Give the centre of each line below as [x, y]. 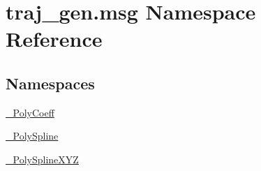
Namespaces [50, 83]
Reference [54, 39]
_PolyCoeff [30, 112]
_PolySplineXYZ [42, 159]
